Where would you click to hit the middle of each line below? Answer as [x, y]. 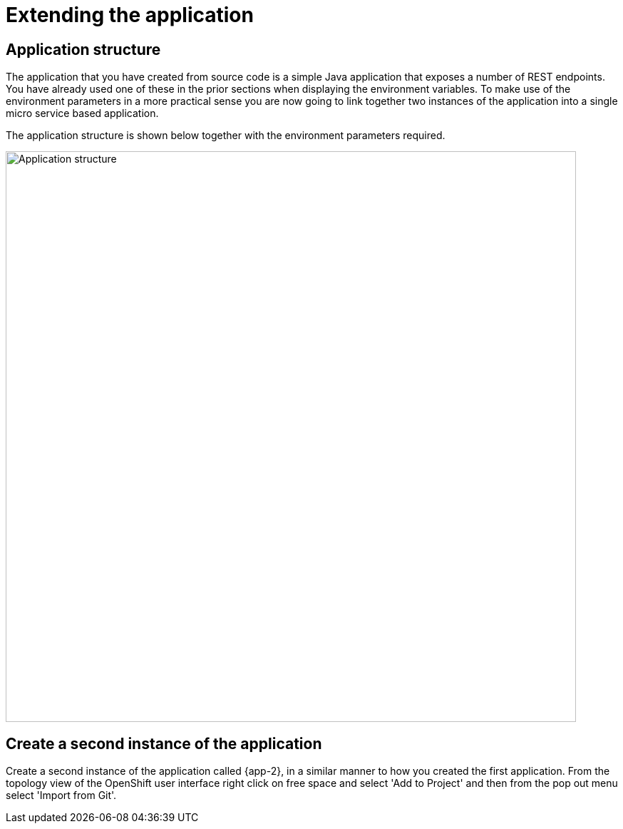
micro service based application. [82, 113]
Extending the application [130, 15]
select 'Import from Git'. [61, 795]
